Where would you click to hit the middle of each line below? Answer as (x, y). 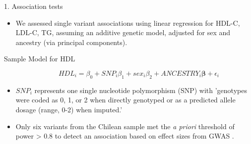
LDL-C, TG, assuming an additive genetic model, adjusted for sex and (123, 32)
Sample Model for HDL (40, 59)
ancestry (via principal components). (71, 42)
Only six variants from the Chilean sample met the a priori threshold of (125, 126)
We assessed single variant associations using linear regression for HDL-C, (128, 23)
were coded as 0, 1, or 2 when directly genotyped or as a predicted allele (125, 100)
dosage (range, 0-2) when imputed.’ (69, 109)
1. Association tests (33, 6)
